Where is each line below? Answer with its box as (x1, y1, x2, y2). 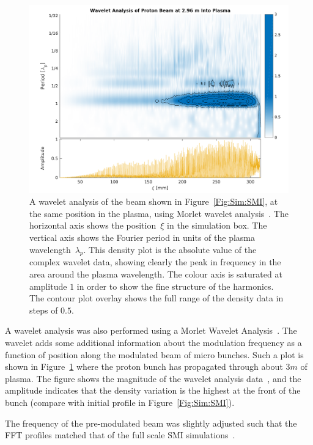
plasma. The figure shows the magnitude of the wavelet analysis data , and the (5, 372, 301, 384)
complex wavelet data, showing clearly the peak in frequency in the (29, 256, 281, 268)
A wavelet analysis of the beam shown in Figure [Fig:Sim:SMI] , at (29, 195, 278, 208)
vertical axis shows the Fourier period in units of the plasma (29, 231, 256, 244)
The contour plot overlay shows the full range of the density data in (29, 292, 284, 304)
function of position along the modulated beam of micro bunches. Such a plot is (5, 348, 304, 361)
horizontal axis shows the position (29, 219, 156, 232)
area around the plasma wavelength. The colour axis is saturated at (29, 268, 282, 280)
